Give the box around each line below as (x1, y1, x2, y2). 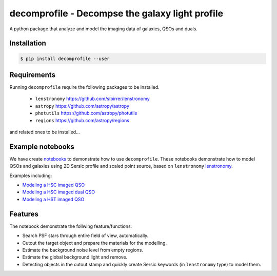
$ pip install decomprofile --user (20, 55, 110, 62)
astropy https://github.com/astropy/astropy (35, 103, 130, 109)
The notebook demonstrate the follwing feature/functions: (9, 223, 132, 229)
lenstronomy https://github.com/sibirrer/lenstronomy (35, 95, 150, 102)
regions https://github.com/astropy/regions (35, 117, 129, 123)
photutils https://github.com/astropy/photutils (35, 110, 137, 116)
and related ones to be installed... (9, 129, 80, 135)
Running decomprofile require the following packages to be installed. (9, 84, 160, 90)
